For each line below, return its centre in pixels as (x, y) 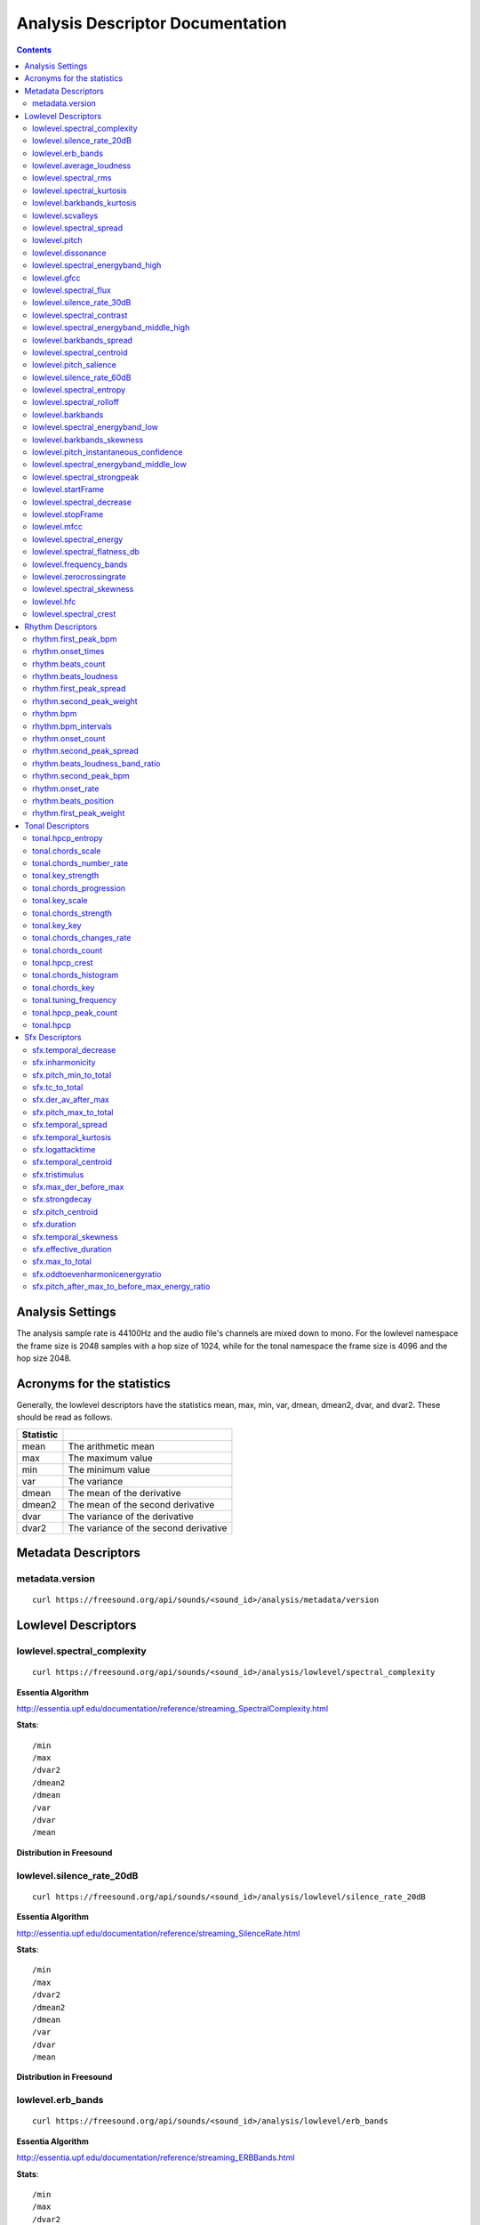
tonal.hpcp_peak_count (75, 1012)
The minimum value (109, 1469)
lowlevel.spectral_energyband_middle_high (111, 328)
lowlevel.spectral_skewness (83, 589)
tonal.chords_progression (79, 888)
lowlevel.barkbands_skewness (88, 440)
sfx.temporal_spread (70, 1125)
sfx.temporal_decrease (74, 1049)
